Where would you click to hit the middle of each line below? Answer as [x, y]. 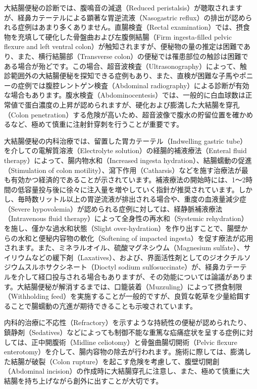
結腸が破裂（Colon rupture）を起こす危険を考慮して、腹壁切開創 [115, 361]
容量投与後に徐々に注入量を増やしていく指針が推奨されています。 [131, 189]
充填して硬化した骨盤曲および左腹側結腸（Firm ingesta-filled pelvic [125, 36]
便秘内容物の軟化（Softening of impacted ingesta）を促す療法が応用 [146, 238]
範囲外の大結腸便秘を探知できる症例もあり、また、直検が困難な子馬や [125, 76]
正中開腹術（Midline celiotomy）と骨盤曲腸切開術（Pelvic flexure [134, 342]
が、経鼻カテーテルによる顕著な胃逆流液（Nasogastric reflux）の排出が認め [125, 17]
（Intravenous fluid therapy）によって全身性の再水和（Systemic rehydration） [126, 218]
